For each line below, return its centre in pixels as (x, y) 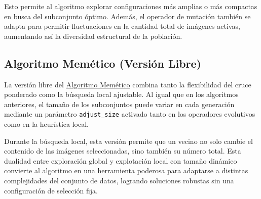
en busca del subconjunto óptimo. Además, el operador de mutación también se (127, 16)
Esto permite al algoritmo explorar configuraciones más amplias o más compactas (131, 6)
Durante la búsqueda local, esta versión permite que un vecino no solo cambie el (128, 141)
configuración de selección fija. (51, 190)
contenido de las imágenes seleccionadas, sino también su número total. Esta (123, 151)
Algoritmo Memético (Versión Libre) (103, 63)
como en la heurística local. (46, 124)
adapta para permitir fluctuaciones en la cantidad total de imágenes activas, (122, 26)
